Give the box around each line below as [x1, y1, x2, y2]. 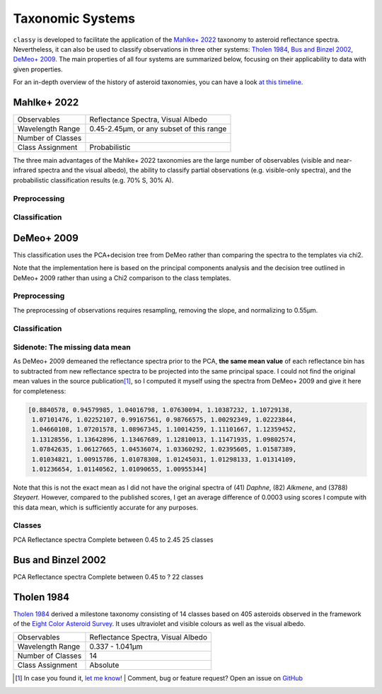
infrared [13, 166, 37, 175]
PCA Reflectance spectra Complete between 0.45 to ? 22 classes [13, 572, 204, 581]
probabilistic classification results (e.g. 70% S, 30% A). [13, 175, 174, 184]
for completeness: [13, 386, 66, 395]
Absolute [89, 660, 120, 670]
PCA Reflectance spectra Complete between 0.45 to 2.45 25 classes [13, 535, 214, 544]
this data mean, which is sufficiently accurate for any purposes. [13, 503, 198, 511]
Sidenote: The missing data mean [13, 342, 131, 352]
